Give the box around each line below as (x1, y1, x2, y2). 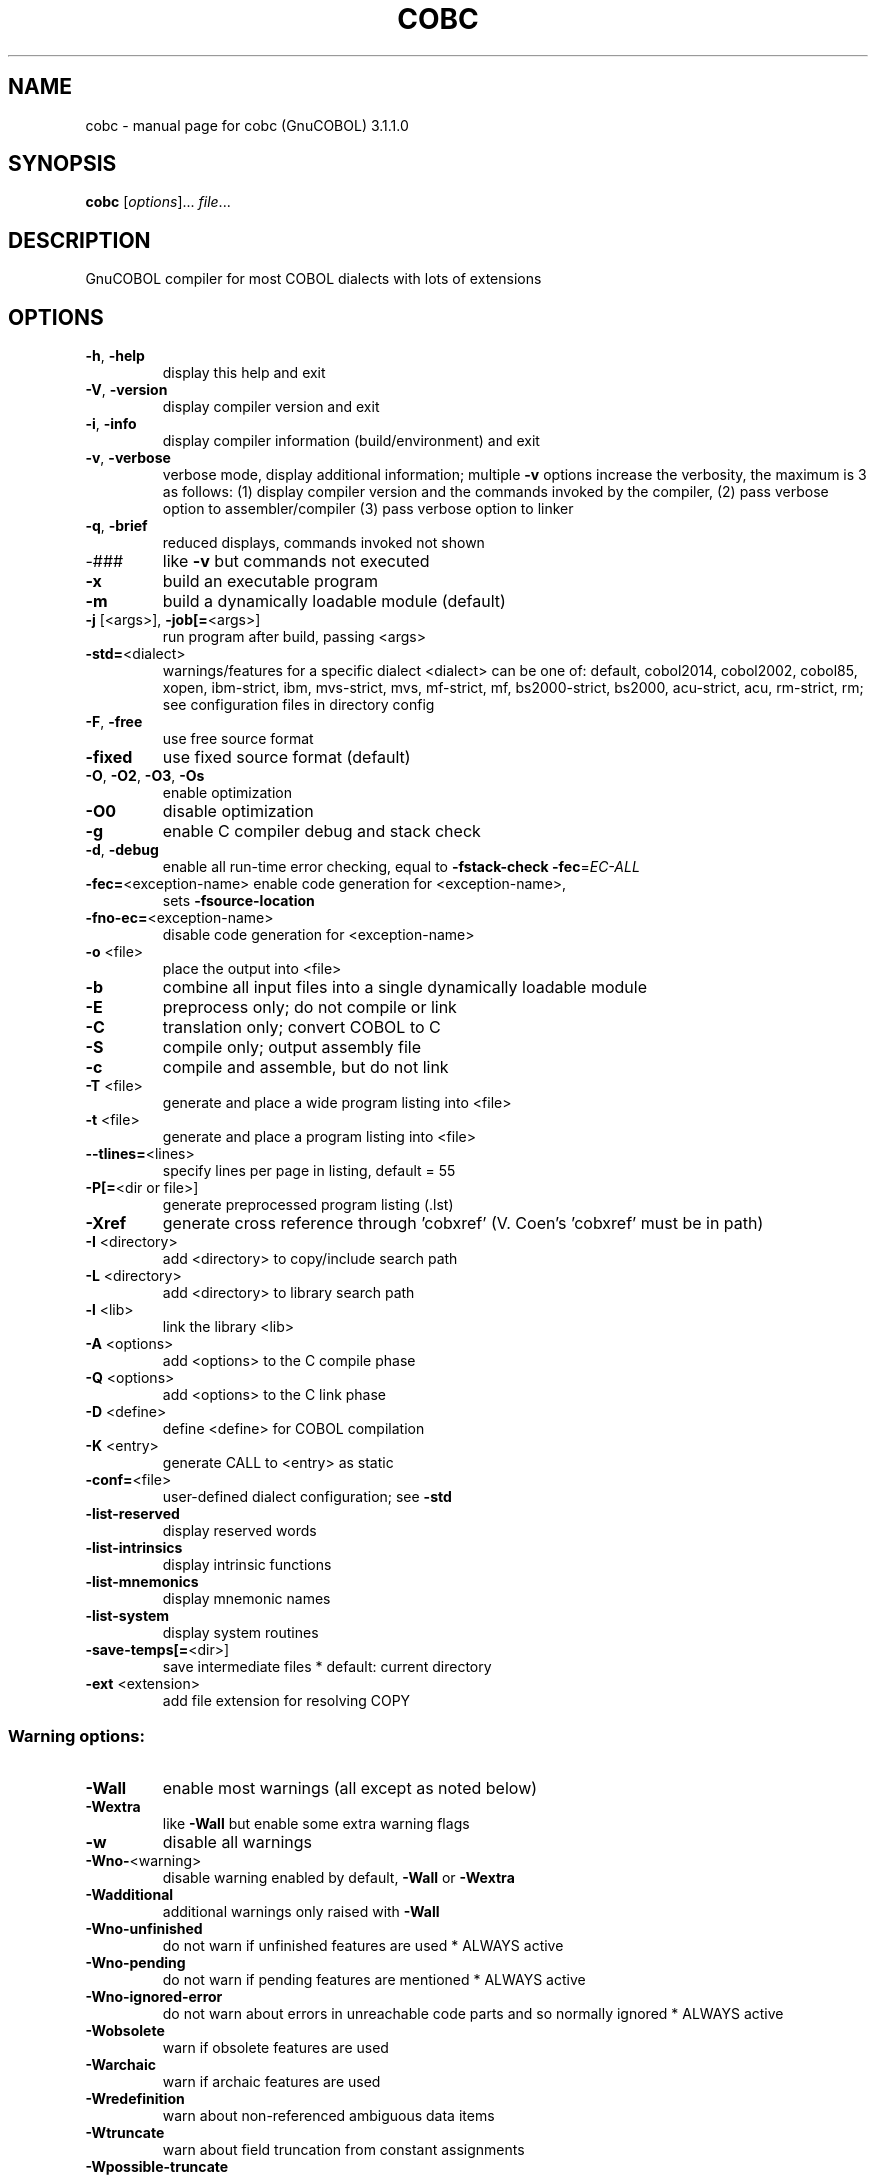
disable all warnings (162, 1831, 313, 1852)
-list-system (85, 1607, 170, 1625)
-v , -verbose (85, 449, 171, 467)
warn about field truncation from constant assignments (162, 2140, 525, 2158)
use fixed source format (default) (162, 747, 411, 768)
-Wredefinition (85, 2089, 185, 2107)
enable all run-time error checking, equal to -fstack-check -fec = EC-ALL (162, 858, 640, 876)
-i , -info (85, 415, 137, 433)
